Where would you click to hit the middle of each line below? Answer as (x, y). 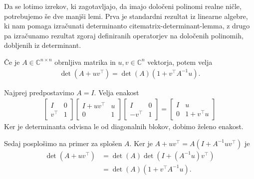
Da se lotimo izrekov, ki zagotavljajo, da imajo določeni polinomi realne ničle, (123, 6)
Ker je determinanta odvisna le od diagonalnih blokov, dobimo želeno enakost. (124, 126)
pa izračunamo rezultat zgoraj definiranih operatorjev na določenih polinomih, (124, 35)
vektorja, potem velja (180, 62)
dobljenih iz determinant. (43, 45)
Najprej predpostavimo (39, 92)
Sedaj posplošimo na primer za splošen (63, 143)
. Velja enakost (117, 92)
